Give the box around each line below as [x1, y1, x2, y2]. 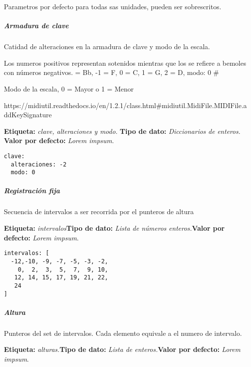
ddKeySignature [4, 110, 52, 120]
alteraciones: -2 [11, 161, 67, 168]
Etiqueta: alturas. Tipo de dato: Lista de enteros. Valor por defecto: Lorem [4, 344, 241, 354]
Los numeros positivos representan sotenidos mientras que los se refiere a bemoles [4, 57, 246, 68]
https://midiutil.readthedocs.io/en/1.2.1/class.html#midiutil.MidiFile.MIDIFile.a [4, 100, 247, 110]
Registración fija [4, 185, 60, 196]
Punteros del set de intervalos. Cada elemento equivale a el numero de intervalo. [4, 328, 242, 338]
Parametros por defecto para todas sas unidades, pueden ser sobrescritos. [4, 1, 221, 11]
